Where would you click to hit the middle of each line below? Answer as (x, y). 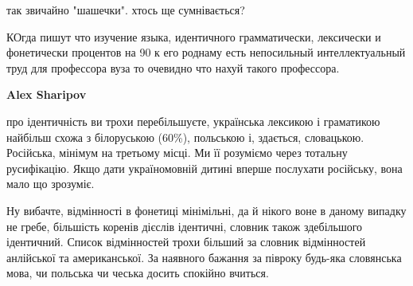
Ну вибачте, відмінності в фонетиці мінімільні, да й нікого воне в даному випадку (206, 210)
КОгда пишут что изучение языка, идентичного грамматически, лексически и (194, 36)
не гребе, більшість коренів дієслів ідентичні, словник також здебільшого (185, 226)
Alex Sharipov (47, 94)
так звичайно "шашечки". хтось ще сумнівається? (126, 10)
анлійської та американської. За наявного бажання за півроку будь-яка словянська (204, 257)
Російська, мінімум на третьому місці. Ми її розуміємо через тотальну (177, 153)
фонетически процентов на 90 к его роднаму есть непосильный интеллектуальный (206, 52)
